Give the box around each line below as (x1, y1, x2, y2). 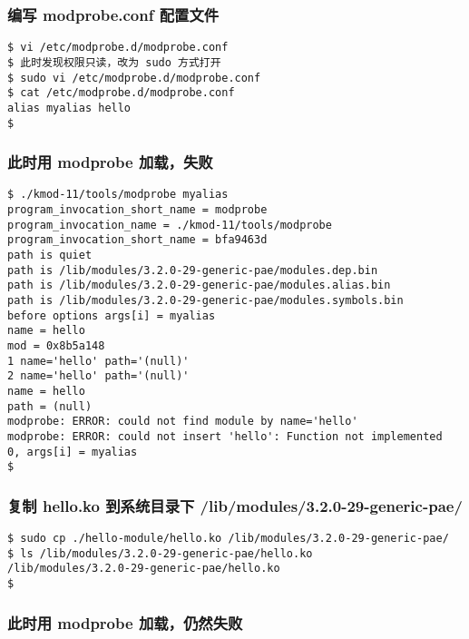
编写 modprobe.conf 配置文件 (7, 3, 220, 25)
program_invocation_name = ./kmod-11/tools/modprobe (7, 218, 332, 231)
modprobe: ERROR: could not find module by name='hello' (7, 415, 358, 428)
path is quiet (7, 249, 93, 261)
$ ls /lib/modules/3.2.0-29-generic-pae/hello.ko (7, 546, 313, 560)
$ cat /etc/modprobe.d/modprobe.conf (7, 86, 235, 100)
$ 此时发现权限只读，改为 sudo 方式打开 (7, 55, 221, 69)
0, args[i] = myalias (7, 445, 138, 458)
